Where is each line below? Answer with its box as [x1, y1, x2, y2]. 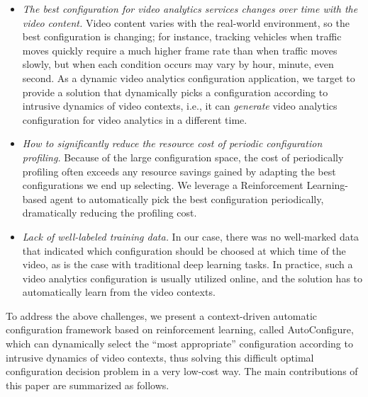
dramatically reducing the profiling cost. [22, 205, 197, 220]
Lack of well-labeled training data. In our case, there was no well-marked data [22, 229, 359, 243]
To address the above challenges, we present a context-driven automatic [6, 308, 318, 323]
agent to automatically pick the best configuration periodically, [50, 191, 324, 206]
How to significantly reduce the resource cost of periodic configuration [22, 136, 323, 151]
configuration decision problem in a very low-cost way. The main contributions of [6, 364, 358, 379]
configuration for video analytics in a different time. [22, 112, 247, 127]
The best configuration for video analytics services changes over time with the [22, 1, 358, 16]
